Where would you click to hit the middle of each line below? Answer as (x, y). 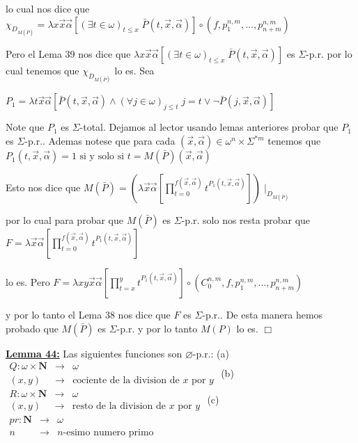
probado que (32, 328)
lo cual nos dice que (48, 8)
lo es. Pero (28, 282)
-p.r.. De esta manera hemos (263, 315)
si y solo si (102, 157)
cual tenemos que (42, 71)
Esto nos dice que (43, 187)
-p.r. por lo (329, 54)
